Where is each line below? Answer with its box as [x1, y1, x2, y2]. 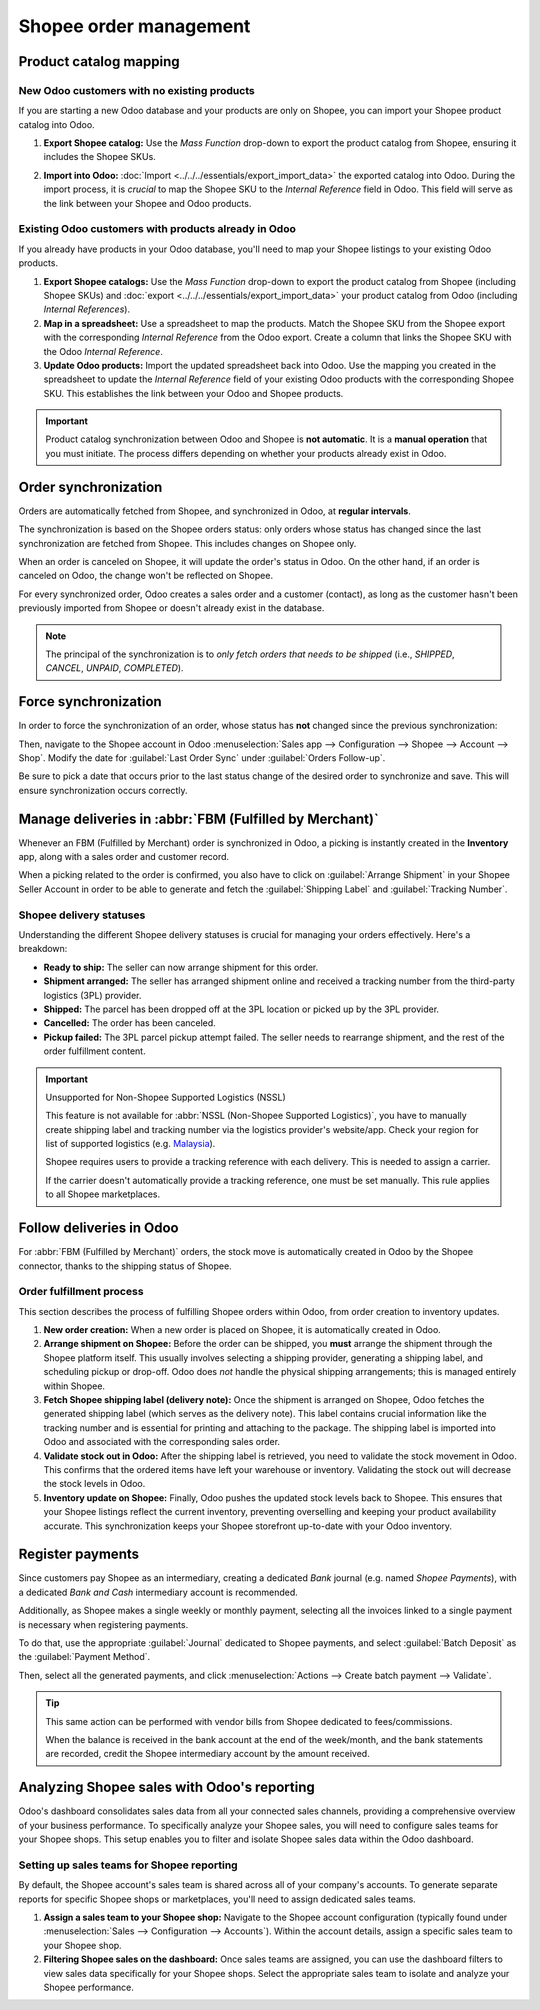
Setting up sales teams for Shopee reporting [18, 1858, 239, 1872]
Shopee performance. [43, 1981, 134, 1993]
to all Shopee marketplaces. [45, 1188, 160, 1200]
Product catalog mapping [18, 53, 180, 70]
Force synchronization [18, 693, 162, 710]
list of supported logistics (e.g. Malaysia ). [45, 1138, 216, 1150]
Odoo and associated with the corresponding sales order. [43, 1436, 280, 1448]
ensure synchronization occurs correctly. [18, 784, 188, 796]
